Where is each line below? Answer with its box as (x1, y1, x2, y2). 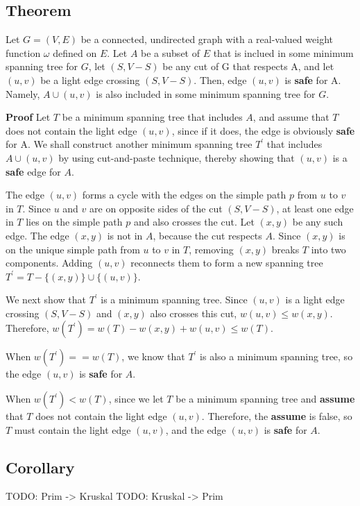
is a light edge (285, 292, 345, 307)
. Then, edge (194, 72, 247, 87)
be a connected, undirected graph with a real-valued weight (80, 32, 333, 47)
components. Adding (6, 255, 93, 270)
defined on (53, 45, 97, 60)
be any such (292, 214, 343, 229)
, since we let (108, 391, 164, 406)
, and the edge (165, 422, 226, 437)
